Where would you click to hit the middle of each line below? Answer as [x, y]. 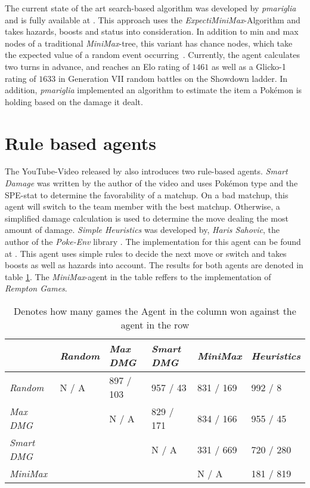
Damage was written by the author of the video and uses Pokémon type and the [151, 183]
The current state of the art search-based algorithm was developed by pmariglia [151, 8]
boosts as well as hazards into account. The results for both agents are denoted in [154, 265]
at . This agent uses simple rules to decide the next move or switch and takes [146, 253]
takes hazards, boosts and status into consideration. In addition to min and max [152, 31]
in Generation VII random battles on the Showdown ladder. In [173, 78]
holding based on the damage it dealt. [74, 101]
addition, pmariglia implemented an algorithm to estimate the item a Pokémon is [154, 90]
